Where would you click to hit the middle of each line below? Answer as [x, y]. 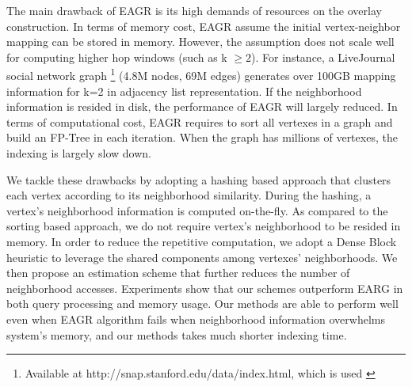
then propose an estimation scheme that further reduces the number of [178, 273]
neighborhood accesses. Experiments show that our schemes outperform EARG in [205, 288]
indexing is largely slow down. [79, 153]
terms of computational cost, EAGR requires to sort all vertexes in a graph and [200, 121]
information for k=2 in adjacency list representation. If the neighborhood [184, 91]
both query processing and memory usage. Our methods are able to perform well [202, 304]
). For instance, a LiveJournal [323, 57]
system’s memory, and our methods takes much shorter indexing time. [177, 334]
